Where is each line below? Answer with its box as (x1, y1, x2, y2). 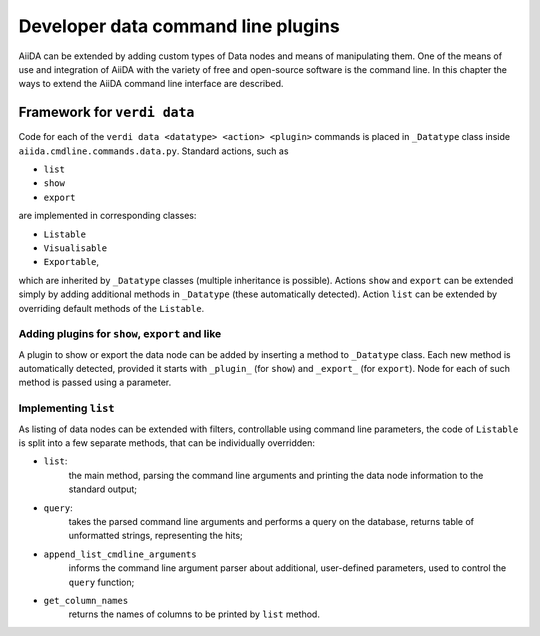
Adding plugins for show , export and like (18, 327, 222, 341)
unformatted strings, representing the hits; (68, 530, 244, 542)
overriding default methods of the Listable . (18, 302, 205, 314)
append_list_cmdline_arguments (43, 548, 197, 560)
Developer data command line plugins (18, 15, 340, 37)
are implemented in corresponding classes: (18, 210, 197, 222)
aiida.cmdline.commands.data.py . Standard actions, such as (18, 145, 289, 157)
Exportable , (43, 256, 100, 268)
